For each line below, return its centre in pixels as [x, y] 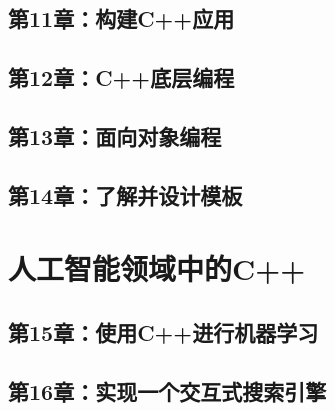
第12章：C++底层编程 [121, 77]
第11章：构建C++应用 [121, 18]
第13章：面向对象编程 [115, 135]
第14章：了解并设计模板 [125, 194]
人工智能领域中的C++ [157, 268]
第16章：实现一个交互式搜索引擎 [167, 390]
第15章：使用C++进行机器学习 [163, 331]
